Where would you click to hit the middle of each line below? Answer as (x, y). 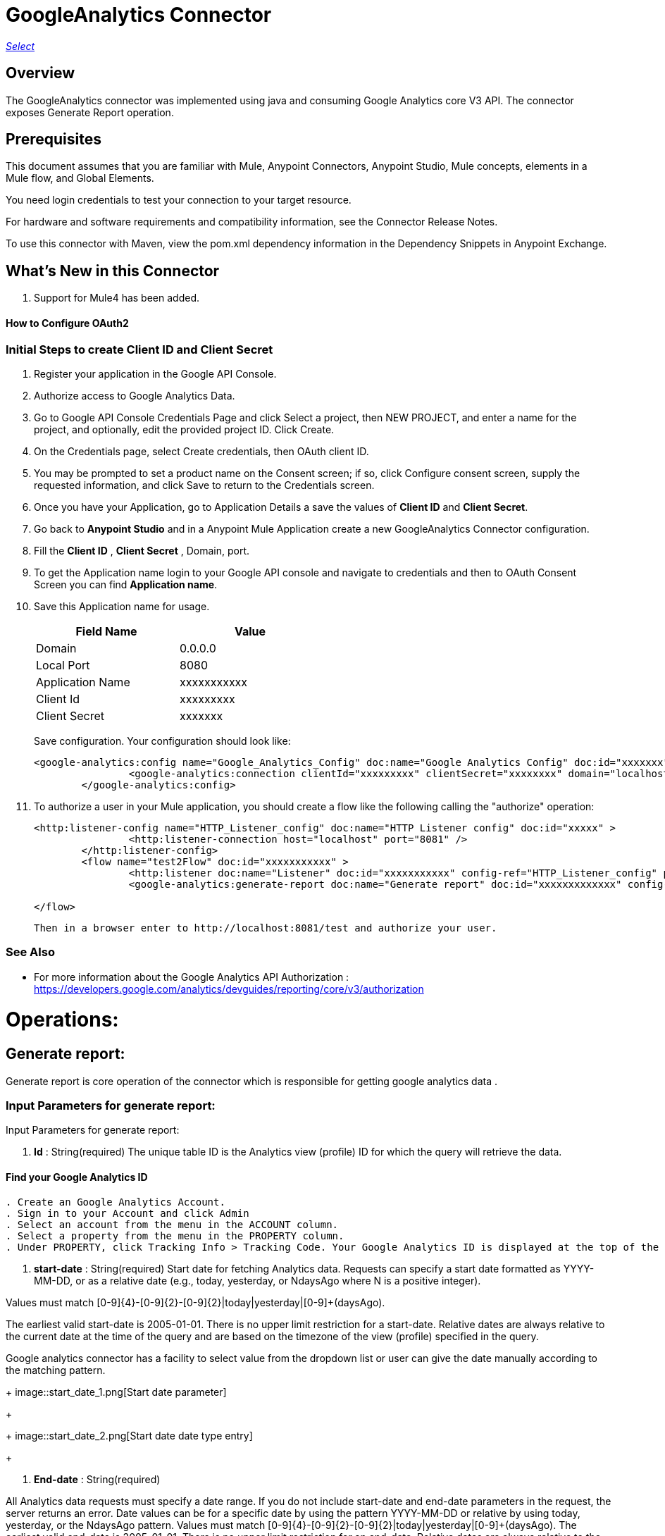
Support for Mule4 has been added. (117, 298)
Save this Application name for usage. (122, 606)
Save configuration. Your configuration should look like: (162, 741)
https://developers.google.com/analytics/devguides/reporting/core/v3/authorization (229, 989)
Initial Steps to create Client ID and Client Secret (139, 349)
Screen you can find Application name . (126, 584)
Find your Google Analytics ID (77, 1177)
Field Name (106, 631)
